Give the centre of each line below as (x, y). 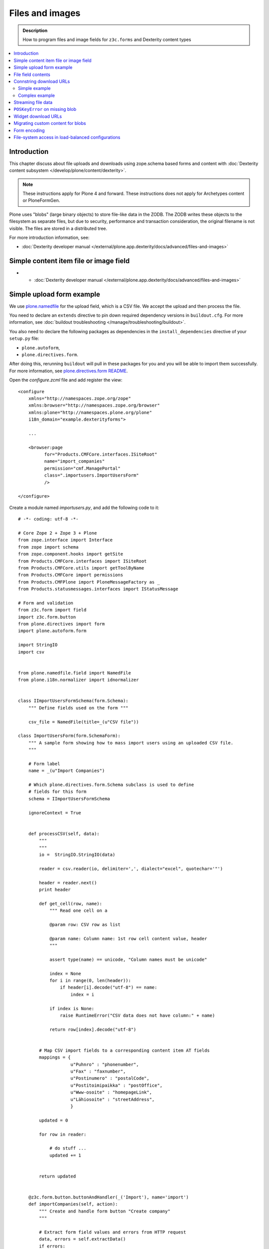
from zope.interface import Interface (66, 540)
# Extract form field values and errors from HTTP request (113, 1232)
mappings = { (55, 1057)
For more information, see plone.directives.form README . (68, 371)
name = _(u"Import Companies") (67, 771)
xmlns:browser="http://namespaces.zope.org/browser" (94, 405)
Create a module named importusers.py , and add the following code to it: (84, 508)
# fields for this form (57, 792)
